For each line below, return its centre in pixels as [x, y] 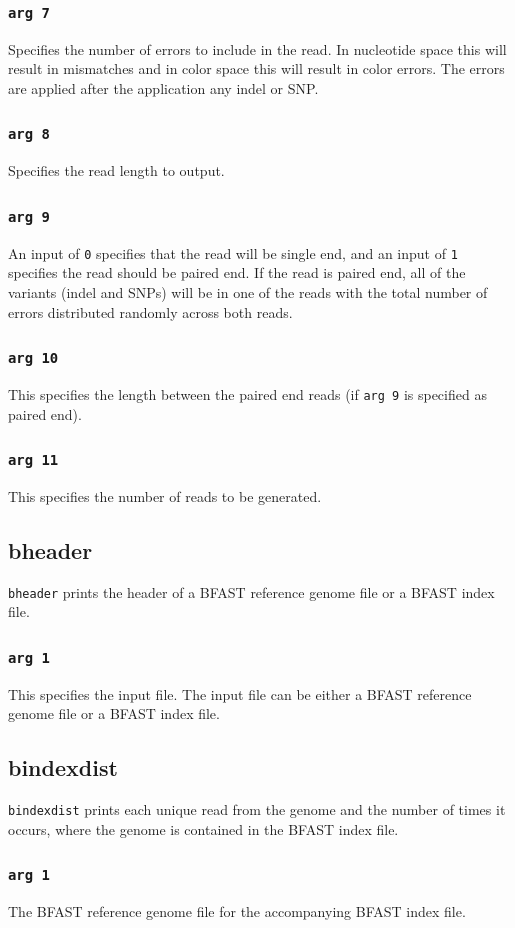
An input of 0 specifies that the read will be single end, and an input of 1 [233, 252]
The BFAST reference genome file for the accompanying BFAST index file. [237, 911]
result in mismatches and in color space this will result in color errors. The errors [256, 68]
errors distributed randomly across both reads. [150, 311]
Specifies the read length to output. [116, 170]
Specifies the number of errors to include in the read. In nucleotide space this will [257, 48]
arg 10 [33, 358]
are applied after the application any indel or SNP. [163, 87]
